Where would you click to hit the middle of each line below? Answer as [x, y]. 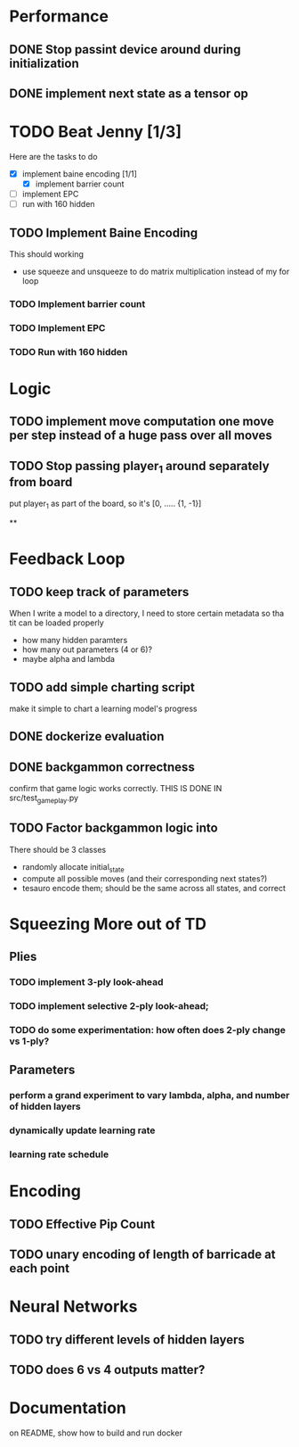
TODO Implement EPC [57, 327]
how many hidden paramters [75, 641]
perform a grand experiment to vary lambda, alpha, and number [149, 1096]
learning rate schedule [59, 1154]
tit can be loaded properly [57, 623]
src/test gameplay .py [44, 798]
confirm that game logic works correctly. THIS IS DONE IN [116, 789]
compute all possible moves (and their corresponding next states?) [145, 878]
